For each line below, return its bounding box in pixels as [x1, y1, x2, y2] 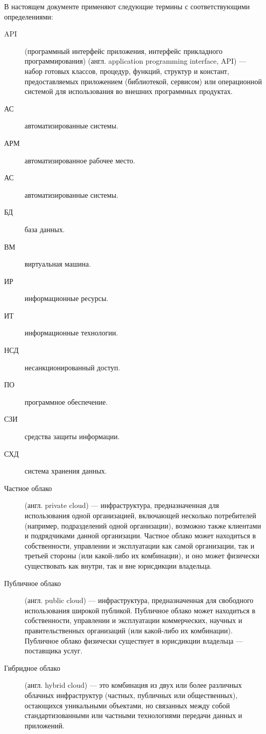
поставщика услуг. [25, 645, 83, 656]
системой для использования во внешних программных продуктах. [25, 86, 233, 97]
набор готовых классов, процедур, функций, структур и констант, [25, 65, 230, 76]
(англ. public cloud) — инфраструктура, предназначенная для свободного [25, 595, 254, 606]
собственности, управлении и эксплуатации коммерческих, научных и [25, 615, 242, 626]
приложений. [25, 720, 65, 730]
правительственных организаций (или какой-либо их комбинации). [25, 625, 233, 635]
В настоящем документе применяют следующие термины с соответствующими [4, 1, 250, 11]
